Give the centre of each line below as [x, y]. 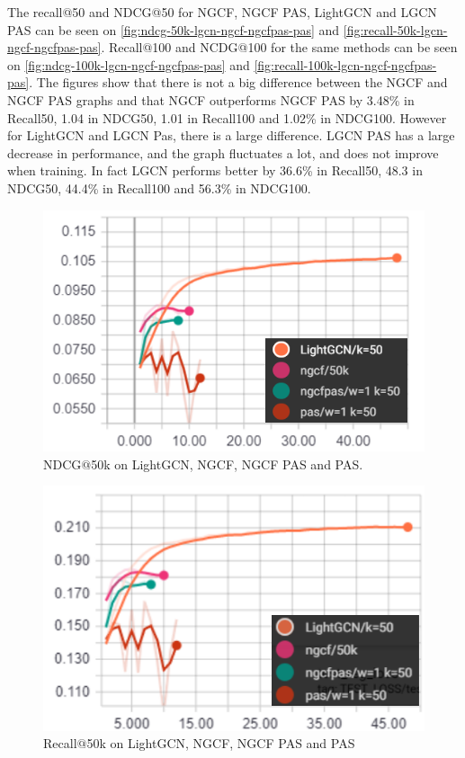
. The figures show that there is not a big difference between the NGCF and [238, 82]
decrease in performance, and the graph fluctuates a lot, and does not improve [223, 152]
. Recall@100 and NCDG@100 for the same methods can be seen [279, 47]
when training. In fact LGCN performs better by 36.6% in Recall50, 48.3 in [215, 170]
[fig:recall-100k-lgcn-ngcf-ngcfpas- [345, 64]
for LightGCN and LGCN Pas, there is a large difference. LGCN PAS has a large [231, 135]
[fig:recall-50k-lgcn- [395, 29]
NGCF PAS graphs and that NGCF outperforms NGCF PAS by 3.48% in [211, 99]
